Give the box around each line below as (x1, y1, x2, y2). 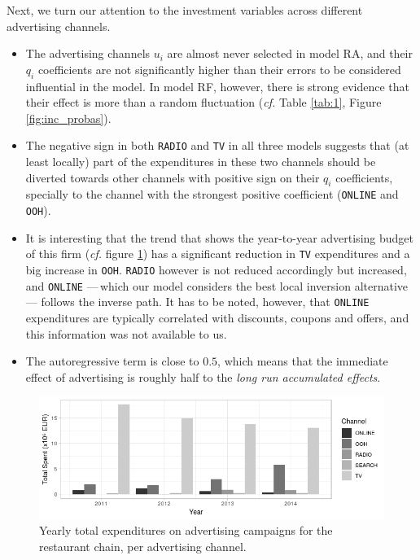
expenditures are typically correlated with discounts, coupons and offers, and (25, 308, 409, 326)
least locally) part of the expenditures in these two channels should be (25, 153, 376, 170)
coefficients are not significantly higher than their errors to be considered (37, 60, 401, 77)
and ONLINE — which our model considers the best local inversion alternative (25, 277, 409, 294)
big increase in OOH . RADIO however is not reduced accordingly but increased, (25, 260, 407, 278)
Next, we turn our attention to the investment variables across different (7, 2, 363, 18)
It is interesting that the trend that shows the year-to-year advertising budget (25, 229, 413, 246)
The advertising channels (25, 45, 151, 62)
